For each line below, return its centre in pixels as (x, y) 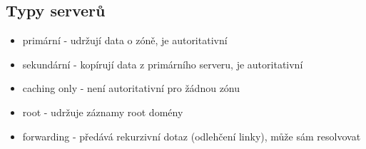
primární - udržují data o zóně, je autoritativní (125, 40)
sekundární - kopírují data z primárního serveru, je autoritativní (163, 64)
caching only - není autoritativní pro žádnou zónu (131, 88)
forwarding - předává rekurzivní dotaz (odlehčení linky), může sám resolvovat (192, 136)
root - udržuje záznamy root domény (103, 112)
